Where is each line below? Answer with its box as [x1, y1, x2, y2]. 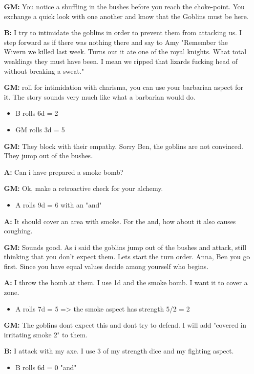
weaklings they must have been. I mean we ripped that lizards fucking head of [4, 56, 238, 66]
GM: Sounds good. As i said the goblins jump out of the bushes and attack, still [4, 242, 247, 252]
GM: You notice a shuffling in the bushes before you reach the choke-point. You [4, 1, 245, 11]
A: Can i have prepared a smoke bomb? [4, 166, 124, 177]
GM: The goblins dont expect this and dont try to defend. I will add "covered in [4, 320, 247, 330]
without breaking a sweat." [4, 65, 85, 76]
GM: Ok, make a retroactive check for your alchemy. [4, 183, 163, 193]
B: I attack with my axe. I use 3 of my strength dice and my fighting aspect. [4, 346, 234, 356]
